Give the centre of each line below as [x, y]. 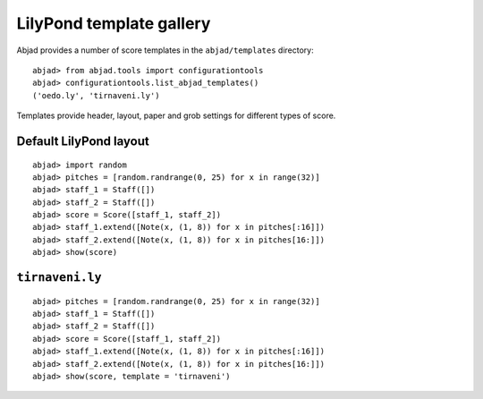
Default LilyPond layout [83, 141]
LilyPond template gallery [114, 23]
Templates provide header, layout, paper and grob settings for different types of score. [176, 115]
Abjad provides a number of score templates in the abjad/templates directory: [165, 50]
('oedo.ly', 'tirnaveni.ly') [96, 95]
